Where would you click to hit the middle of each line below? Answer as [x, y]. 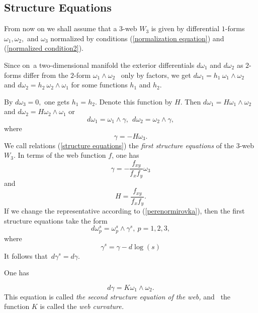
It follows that [26, 255]
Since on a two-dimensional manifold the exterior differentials [99, 65]
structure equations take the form [56, 220]
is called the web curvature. [82, 306]
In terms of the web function [62, 155]
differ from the [46, 75]
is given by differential [185, 28]
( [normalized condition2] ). [44, 48]
